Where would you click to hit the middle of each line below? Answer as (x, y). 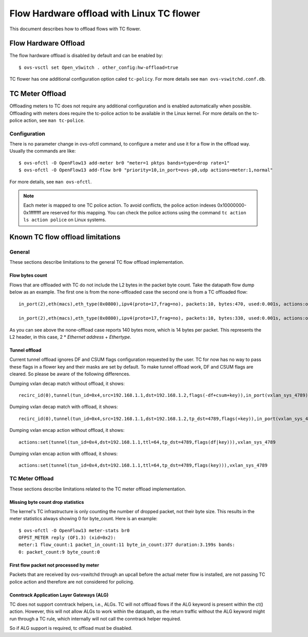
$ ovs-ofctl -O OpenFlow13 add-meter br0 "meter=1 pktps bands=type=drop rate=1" (124, 163)
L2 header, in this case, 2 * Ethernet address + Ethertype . (70, 337)
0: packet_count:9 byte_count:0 (59, 552)
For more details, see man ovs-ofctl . (51, 181)
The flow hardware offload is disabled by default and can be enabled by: (86, 56)
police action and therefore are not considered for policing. (72, 581)
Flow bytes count (28, 276)
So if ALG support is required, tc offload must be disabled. (71, 628)
